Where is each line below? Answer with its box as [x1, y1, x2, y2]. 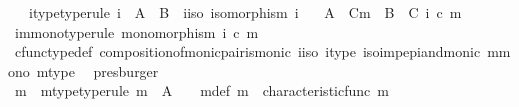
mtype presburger [36, 60, 159, 81]
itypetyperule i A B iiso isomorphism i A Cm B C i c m [28, 2, 462, 22]
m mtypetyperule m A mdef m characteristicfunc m [14, 80, 389, 101]
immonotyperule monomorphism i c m [14, 21, 259, 42]
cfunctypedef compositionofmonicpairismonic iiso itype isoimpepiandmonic [14, 41, 481, 62]
